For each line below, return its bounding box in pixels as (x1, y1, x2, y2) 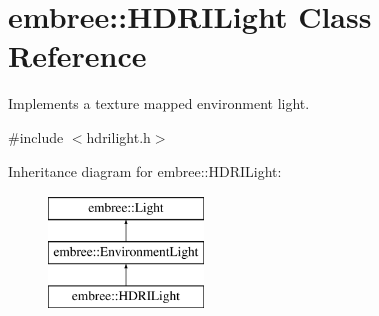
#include (8, 126, 64, 147)
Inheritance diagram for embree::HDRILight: (8, 160, 282, 181)
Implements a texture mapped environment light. (8, 93, 310, 114)
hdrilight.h (86, 126, 151, 147)
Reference (8, 35, 147, 76)
